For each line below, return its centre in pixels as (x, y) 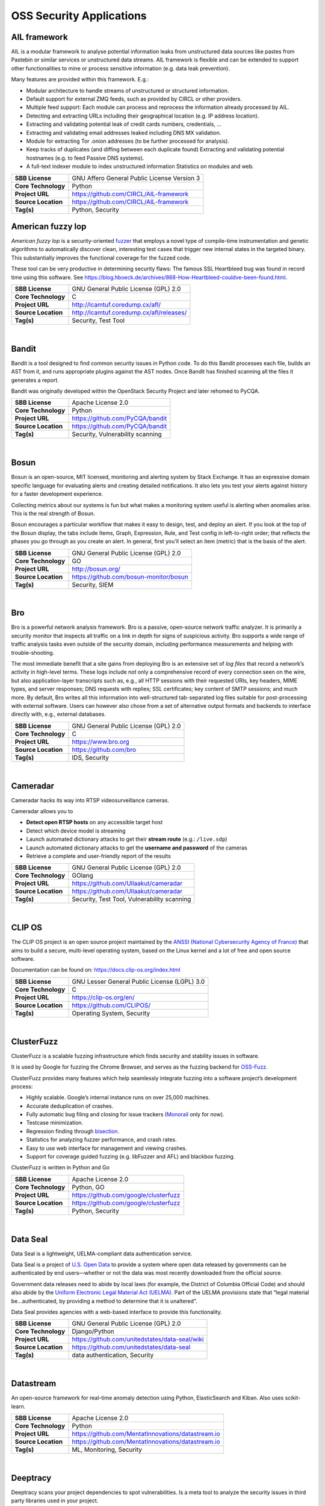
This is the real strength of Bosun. (53, 513)
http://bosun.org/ (96, 569)
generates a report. (35, 380)
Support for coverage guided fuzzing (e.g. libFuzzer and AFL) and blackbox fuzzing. (131, 1157)
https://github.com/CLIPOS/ (111, 1005)
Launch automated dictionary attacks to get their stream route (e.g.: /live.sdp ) (127, 839)
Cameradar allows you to (42, 811)
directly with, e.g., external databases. (59, 714)
